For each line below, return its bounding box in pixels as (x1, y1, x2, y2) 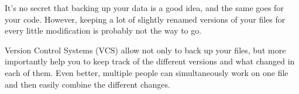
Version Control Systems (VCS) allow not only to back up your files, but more (5, 44, 286, 56)
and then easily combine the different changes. (5, 78, 170, 90)
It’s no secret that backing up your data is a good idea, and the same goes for (5, 2, 284, 13)
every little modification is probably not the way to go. (5, 24, 202, 37)
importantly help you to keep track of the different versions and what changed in (5, 55, 295, 67)
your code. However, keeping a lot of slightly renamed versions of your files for (5, 13, 286, 25)
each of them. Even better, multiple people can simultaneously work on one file (5, 66, 288, 78)
